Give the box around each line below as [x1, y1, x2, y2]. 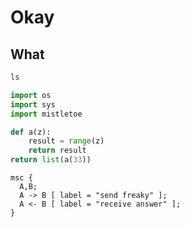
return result [28, 146, 87, 156]
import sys [10, 99, 56, 110]
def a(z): [10, 127, 52, 137]
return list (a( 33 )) [10, 155, 92, 165]
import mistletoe [10, 109, 83, 119]
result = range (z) [28, 136, 105, 146]
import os [10, 90, 52, 100]
